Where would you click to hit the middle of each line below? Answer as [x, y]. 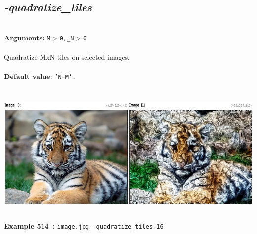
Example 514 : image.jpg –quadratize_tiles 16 [84, 226]
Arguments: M [27, 37]
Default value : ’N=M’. [40, 76]
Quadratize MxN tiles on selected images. [67, 57]
